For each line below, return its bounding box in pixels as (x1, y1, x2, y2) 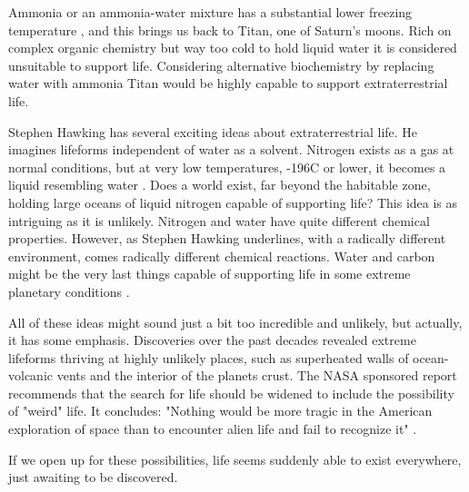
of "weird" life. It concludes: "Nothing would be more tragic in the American (8, 401, 433, 420)
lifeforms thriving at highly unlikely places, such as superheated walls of (8, 348, 409, 367)
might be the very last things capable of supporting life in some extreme (8, 264, 411, 283)
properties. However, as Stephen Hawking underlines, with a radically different (8, 229, 446, 248)
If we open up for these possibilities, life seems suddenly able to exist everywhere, (8, 449, 462, 468)
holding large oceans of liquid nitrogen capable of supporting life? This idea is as (8, 192, 458, 212)
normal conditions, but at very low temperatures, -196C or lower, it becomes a (8, 157, 446, 176)
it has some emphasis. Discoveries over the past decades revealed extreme (8, 330, 416, 349)
